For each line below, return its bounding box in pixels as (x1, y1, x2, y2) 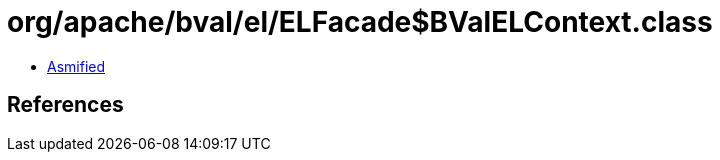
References (7, 92, 124, 118)
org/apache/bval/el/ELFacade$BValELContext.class (7, 5, 713, 39)
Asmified (47, 57, 106, 75)
